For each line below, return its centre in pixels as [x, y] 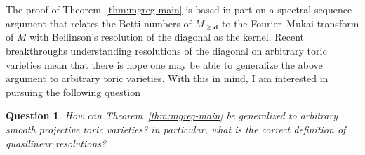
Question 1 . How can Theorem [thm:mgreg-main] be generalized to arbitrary [172, 115]
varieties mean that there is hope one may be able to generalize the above [164, 64]
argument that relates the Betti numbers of [99, 23]
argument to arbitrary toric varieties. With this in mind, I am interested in [167, 78]
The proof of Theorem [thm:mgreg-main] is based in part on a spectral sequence [179, 9]
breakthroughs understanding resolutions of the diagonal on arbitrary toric [166, 50]
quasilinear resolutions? [56, 143]
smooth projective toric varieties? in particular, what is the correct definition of [176, 129]
